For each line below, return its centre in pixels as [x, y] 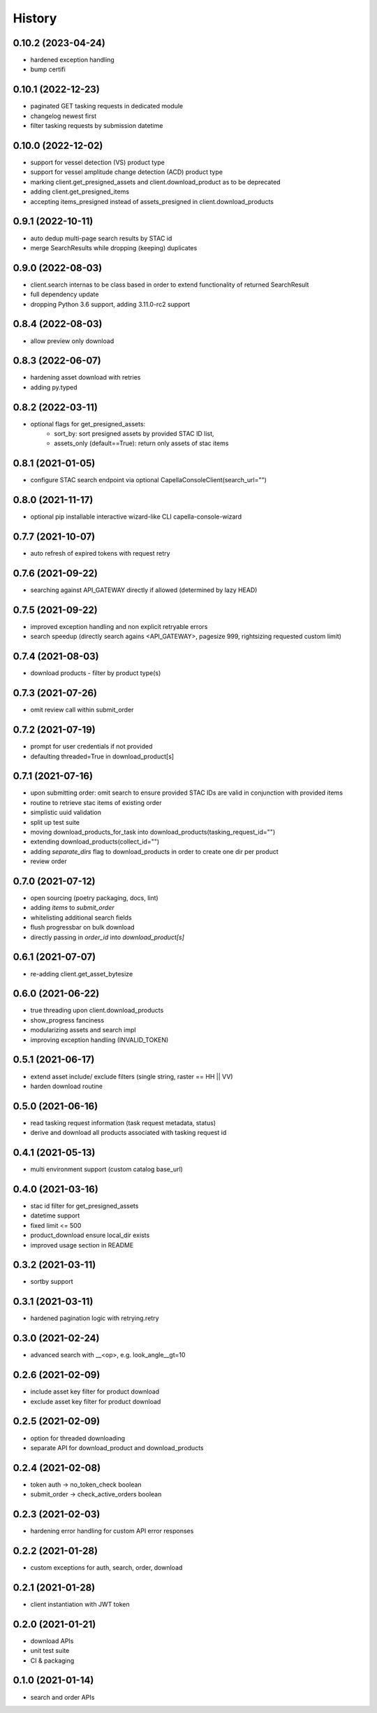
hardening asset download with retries [86, 377]
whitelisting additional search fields [81, 917]
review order [49, 861]
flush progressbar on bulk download [83, 927]
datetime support [55, 1215]
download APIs [52, 1641]
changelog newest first [64, 116]
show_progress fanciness [67, 1020]
